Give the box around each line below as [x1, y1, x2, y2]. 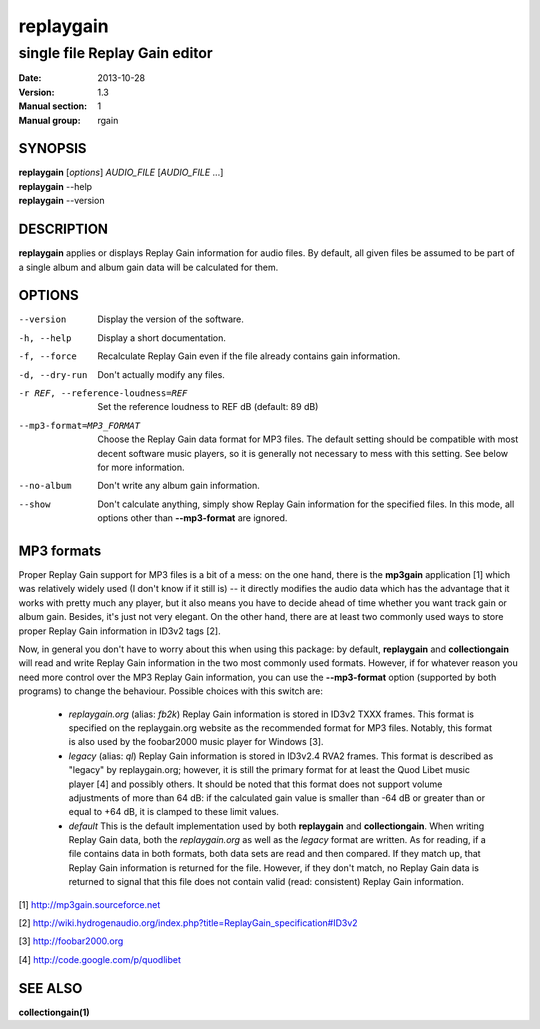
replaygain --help [18, 180, 93, 192]
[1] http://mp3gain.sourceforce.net [18, 898, 161, 910]
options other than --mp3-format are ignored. [97, 512, 288, 524]
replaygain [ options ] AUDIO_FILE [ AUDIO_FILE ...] [18, 166, 224, 179]
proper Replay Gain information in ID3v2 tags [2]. [18, 625, 221, 637]
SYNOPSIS [18, 140, 87, 157]
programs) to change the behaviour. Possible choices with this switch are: [18, 685, 324, 697]
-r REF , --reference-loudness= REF [18, 388, 188, 399]
